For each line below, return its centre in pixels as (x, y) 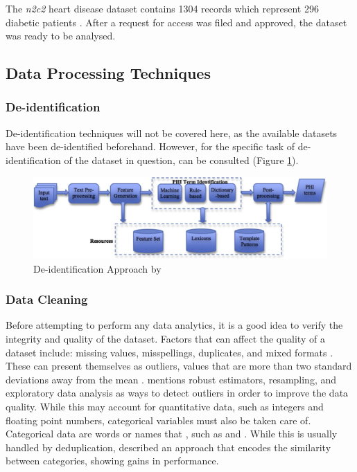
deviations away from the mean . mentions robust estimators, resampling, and (171, 379)
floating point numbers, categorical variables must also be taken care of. (158, 420)
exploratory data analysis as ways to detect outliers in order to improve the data (177, 393)
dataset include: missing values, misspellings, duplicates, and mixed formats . (169, 352)
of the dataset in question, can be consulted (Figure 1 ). (181, 160)
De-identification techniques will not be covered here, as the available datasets (172, 133)
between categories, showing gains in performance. (112, 461)
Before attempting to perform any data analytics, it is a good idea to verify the (174, 325)
